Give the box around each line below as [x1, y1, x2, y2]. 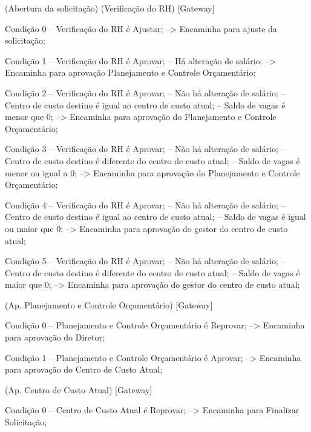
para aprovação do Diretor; [5, 331, 105, 344]
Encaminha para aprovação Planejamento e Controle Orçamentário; [5, 66, 256, 79]
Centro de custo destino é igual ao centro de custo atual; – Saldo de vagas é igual [5, 210, 306, 223]
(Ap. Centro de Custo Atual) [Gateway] [5, 383, 152, 396]
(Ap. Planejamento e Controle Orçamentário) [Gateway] [5, 298, 213, 311]
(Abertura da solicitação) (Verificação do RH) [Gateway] [5, 2, 215, 14]
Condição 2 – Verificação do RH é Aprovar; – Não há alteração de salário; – [5, 86, 286, 99]
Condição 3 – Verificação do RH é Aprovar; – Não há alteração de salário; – [5, 142, 286, 155]
